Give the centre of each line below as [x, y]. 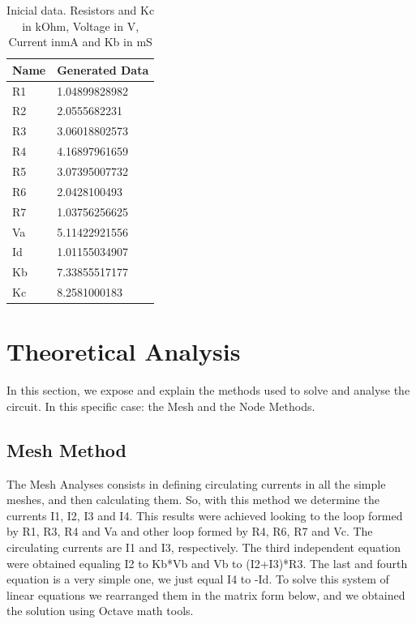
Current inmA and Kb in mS [80, 42]
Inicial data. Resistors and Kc [81, 10]
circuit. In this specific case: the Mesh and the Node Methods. [161, 406]
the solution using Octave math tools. [100, 611]
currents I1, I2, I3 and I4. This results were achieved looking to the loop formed [205, 515]
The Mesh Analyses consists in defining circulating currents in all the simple [196, 483]
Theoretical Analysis [124, 351]
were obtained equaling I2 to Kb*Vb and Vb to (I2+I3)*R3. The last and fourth [207, 563]
